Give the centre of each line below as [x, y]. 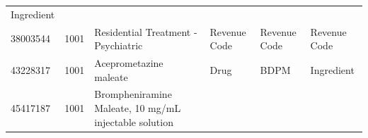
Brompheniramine [133, 94]
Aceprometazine [129, 63]
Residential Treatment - [146, 31]
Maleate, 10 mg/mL [138, 108]
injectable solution [134, 121]
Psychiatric [119, 45]
